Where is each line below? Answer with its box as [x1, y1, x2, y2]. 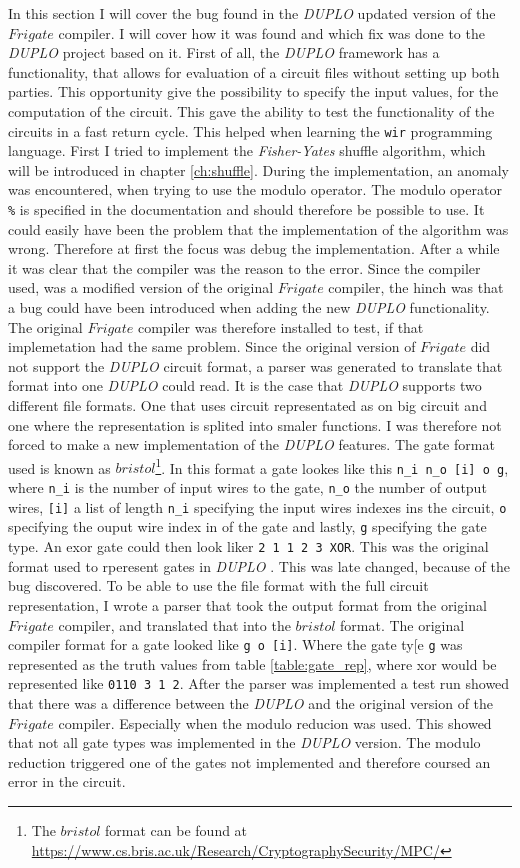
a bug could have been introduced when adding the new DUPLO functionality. [8, 297, 490, 318]
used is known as [8, 457, 111, 478]
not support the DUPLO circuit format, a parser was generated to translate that [8, 355, 503, 376]
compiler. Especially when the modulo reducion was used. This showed [58, 712, 492, 733]
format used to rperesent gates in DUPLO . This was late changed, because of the [8, 555, 511, 576]
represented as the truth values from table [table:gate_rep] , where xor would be [8, 653, 497, 674]
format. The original [340, 614, 465, 635]
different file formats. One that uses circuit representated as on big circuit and [8, 395, 487, 415]
